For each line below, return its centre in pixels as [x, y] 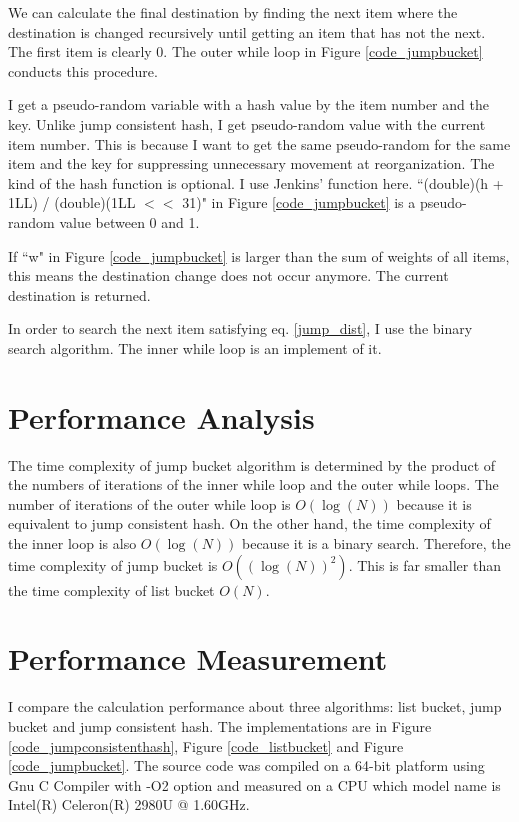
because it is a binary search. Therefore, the [376, 543]
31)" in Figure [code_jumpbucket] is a [299, 202]
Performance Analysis [161, 416]
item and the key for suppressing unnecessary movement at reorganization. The [251, 163]
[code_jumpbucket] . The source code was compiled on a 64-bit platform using [246, 765]
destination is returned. [79, 294]
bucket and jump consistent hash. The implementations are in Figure [220, 725]
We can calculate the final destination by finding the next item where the [233, 12]
